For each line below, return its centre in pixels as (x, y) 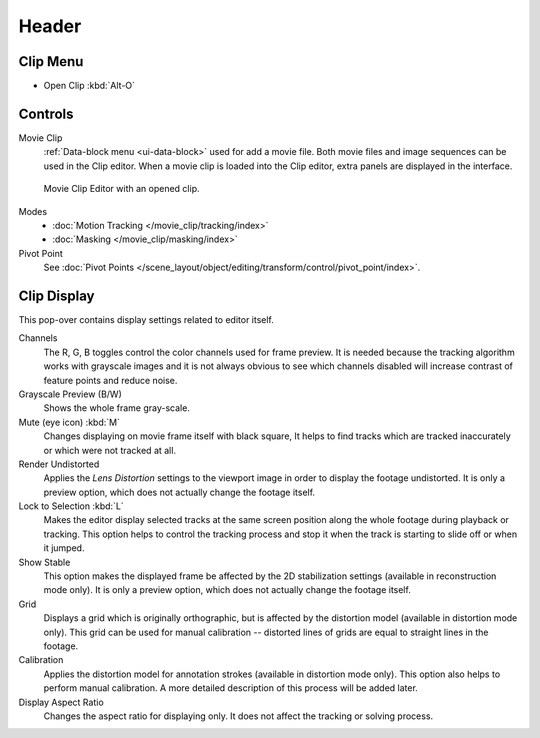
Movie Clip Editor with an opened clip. (121, 189)
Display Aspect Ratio (61, 702)
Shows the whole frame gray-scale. (116, 408)
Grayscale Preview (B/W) (70, 394)
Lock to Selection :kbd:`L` (71, 506)
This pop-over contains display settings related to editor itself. (146, 319)
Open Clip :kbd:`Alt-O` (89, 86)
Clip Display (56, 295)
